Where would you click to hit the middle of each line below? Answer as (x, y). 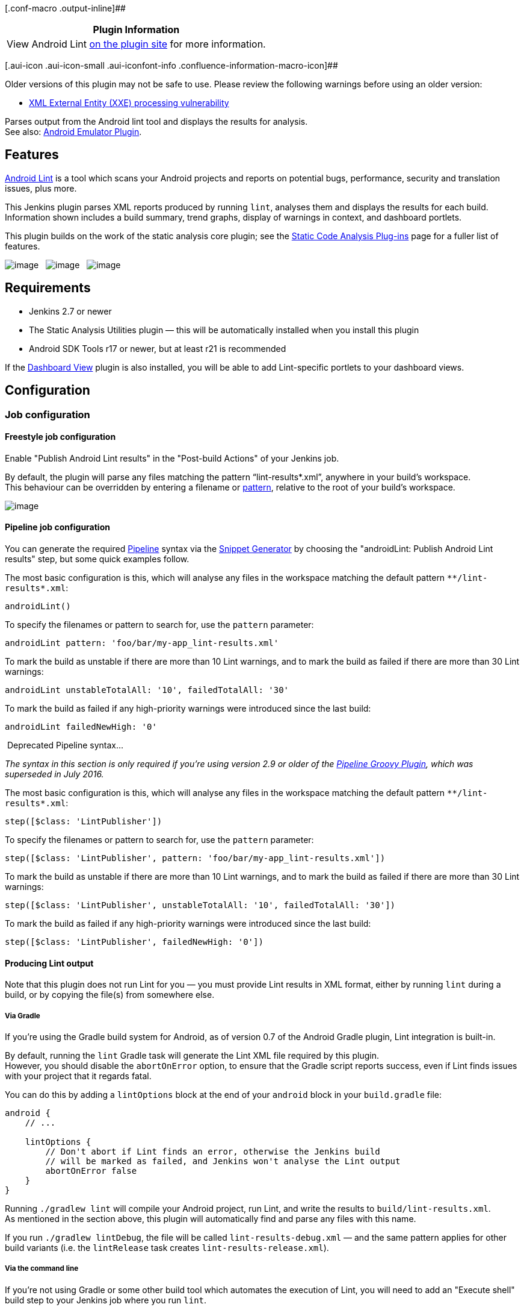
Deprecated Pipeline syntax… (65, 745)
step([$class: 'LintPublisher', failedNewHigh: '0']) (134, 942)
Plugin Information (136, 30)
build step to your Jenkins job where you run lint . (106, 1300)
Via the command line (42, 1269)
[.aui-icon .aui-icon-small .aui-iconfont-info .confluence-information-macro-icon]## (171, 65)
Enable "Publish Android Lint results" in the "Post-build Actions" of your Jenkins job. (172, 458)
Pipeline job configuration (57, 527)
